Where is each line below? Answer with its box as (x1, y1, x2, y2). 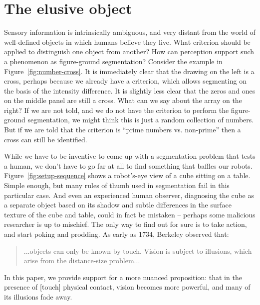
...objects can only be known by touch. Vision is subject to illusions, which (23, 245, 252, 256)
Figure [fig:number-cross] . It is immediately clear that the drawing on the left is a (4, 66, 255, 76)
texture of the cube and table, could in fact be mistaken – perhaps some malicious (4, 209, 256, 219)
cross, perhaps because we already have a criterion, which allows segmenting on (4, 76, 247, 86)
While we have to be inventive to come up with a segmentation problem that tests (4, 151, 256, 161)
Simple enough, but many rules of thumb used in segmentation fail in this (4, 180, 230, 191)
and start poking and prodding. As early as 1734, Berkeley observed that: (4, 229, 229, 239)
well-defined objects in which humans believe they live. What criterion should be (4, 36, 251, 47)
